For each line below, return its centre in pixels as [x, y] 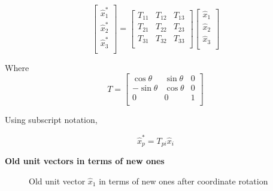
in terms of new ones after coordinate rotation [183, 181]
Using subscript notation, [51, 120]
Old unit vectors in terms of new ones [85, 161]
